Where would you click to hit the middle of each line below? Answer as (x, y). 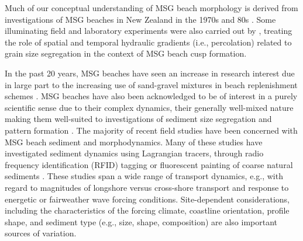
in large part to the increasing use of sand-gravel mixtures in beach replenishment (151, 84)
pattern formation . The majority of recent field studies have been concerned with (151, 130)
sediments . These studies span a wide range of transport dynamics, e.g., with (144, 176)
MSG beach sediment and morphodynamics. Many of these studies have (134, 142)
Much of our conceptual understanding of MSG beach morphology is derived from (151, 8)
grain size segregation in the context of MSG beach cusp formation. (126, 53)
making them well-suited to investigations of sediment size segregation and (138, 119)
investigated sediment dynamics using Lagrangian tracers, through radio (134, 153)
